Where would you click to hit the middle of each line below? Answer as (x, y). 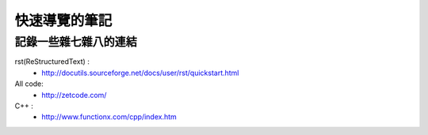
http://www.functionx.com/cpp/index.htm (109, 117)
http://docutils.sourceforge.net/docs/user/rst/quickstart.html (140, 73)
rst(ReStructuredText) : (52, 62)
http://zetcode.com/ (74, 95)
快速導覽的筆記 (63, 21)
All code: (29, 84)
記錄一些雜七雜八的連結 (76, 42)
